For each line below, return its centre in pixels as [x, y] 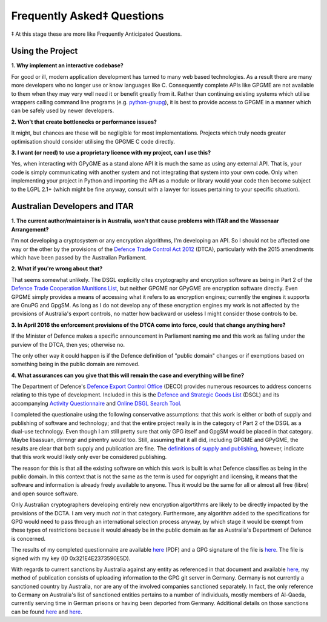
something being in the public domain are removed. [75, 364]
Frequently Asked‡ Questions [88, 16]
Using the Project [45, 51]
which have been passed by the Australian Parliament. [79, 257]
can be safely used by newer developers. [63, 111]
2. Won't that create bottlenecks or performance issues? [84, 122]
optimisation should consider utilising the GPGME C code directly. [93, 141]
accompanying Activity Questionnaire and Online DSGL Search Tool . [96, 403]
